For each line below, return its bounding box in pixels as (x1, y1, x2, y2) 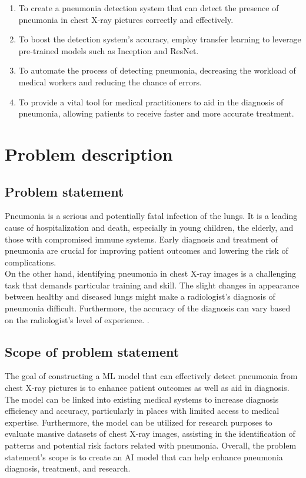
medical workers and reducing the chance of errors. (18, 75, 202, 88)
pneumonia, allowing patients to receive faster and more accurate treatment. (18, 107, 294, 119)
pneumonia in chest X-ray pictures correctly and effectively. (18, 13, 234, 25)
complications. (5, 255, 56, 268)
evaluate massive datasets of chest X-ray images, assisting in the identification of (5, 427, 295, 440)
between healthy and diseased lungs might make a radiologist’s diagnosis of (5, 290, 275, 303)
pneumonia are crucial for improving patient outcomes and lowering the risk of (5, 244, 288, 257)
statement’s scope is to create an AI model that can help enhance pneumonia (5, 450, 283, 463)
